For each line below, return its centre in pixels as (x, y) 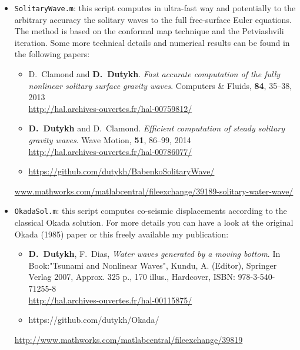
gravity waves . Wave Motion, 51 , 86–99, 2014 (110, 140)
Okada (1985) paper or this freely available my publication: (121, 234)
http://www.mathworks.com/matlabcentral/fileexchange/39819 (129, 339)
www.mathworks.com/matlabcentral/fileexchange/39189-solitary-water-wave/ (154, 191)
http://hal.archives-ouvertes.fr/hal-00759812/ (110, 108)
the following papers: (52, 54)
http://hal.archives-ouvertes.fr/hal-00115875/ (110, 300)
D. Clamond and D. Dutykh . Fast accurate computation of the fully (154, 74)
